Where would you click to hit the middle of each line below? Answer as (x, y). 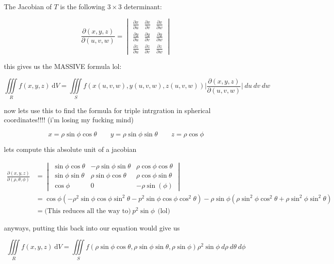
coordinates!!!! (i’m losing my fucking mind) (69, 120)
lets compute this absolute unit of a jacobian (70, 149)
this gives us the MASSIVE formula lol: (63, 66)
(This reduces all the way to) (88, 211)
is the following (83, 6)
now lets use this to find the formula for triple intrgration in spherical (107, 110)
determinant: (143, 6)
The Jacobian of (28, 6)
